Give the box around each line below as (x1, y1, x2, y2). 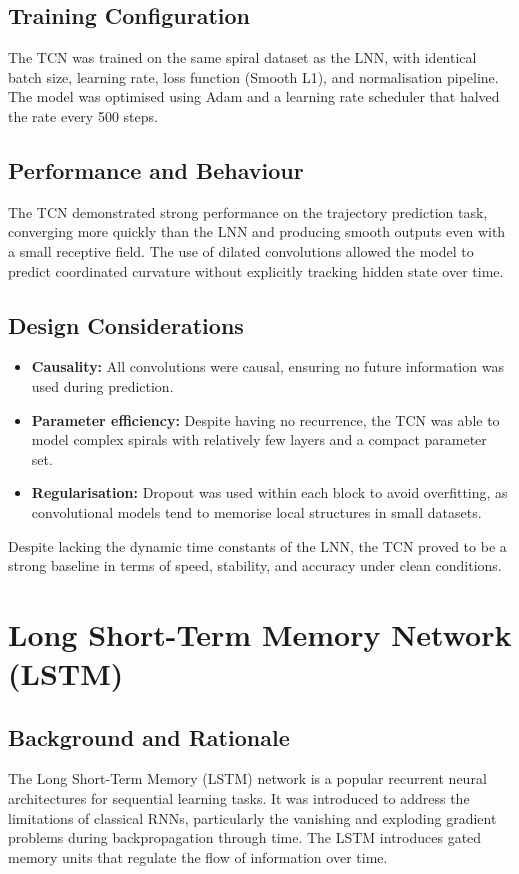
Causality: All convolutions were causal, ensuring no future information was (31, 356, 504, 377)
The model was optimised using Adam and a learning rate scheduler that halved (8, 86, 500, 107)
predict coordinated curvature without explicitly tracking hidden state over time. (8, 260, 504, 281)
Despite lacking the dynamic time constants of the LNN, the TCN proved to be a (8, 535, 507, 556)
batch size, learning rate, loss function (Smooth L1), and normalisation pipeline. (8, 66, 499, 87)
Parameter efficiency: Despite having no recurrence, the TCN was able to (31, 409, 500, 430)
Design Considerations (8, 309, 244, 340)
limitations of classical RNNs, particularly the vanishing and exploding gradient (8, 807, 497, 828)
